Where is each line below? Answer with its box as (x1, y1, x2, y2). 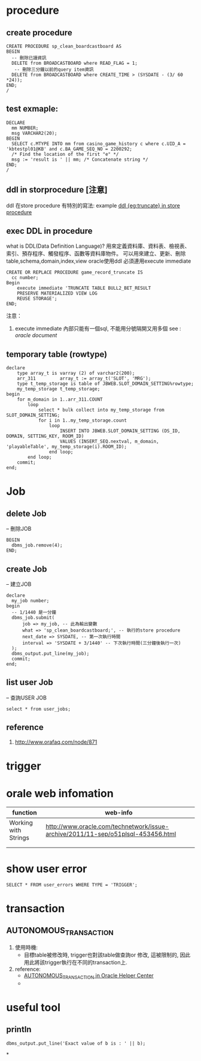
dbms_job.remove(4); (11, 542, 63, 549)
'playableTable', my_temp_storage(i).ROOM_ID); (6, 444, 127, 450)
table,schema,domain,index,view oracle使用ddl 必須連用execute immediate (6, 257, 191, 265)
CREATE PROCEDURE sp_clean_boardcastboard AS (6, 43, 121, 49)
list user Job (6, 677, 54, 687)
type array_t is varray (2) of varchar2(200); (17, 370, 135, 377)
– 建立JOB (6, 581, 32, 588)
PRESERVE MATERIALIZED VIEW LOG (17, 290, 98, 297)
